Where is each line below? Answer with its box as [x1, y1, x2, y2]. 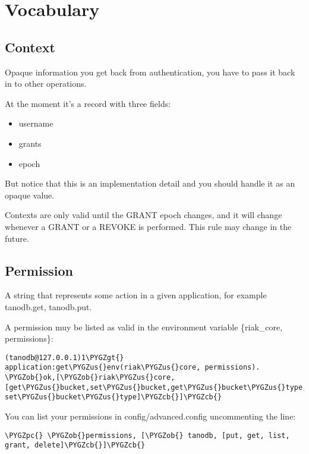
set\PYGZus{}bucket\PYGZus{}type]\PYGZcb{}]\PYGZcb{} [5, 393, 222, 402]
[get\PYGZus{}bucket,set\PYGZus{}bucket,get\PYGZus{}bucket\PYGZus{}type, [5, 383, 307, 392]
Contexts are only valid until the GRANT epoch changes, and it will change [5, 209, 282, 221]
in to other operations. [5, 77, 87, 90]
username [18, 117, 53, 130]
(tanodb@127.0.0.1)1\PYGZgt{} [5, 353, 124, 362]
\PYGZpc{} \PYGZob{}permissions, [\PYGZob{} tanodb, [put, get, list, [5, 431, 290, 440]
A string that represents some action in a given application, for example [5, 289, 267, 301]
